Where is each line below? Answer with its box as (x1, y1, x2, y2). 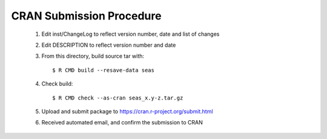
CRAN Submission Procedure (11, 9, 162, 22)
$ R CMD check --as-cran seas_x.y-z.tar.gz (52, 94, 183, 101)
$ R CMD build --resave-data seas (52, 67, 154, 73)
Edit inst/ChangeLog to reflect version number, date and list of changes (41, 30, 220, 38)
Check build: (41, 80, 73, 87)
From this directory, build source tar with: (41, 52, 145, 60)
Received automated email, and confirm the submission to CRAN (41, 119, 203, 126)
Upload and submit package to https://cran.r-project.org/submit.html (41, 107, 213, 115)
